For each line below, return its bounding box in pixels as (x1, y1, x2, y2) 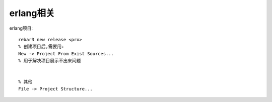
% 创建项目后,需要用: (18, 44, 64, 50)
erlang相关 (9, 8, 55, 19)
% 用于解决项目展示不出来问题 (18, 58, 81, 64)
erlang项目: (9, 25, 33, 31)
